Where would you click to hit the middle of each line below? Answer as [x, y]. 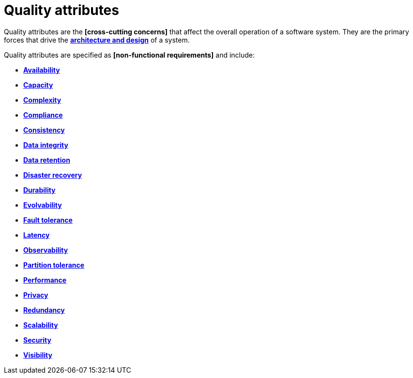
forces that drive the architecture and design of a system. [97, 40]
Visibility [38, 355]
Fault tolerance [48, 220]
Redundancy [44, 310]
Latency [37, 235]
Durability [39, 190]
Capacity [38, 85]
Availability [42, 70]
